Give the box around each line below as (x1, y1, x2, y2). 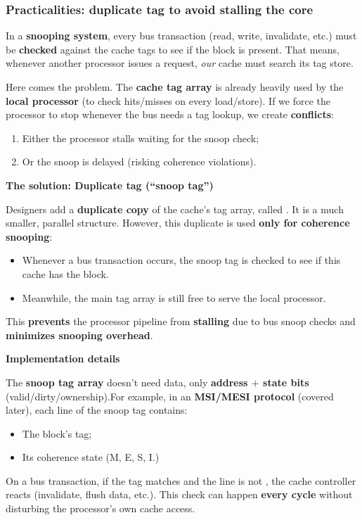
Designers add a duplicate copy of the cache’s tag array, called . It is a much (6, 201, 344, 216)
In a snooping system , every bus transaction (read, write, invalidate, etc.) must (6, 28, 357, 43)
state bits (263, 374, 309, 389)
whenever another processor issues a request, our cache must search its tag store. (6, 56, 354, 70)
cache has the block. (22, 266, 109, 281)
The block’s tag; (22, 426, 92, 440)
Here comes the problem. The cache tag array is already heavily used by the (6, 80, 344, 94)
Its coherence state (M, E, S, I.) (22, 450, 160, 464)
